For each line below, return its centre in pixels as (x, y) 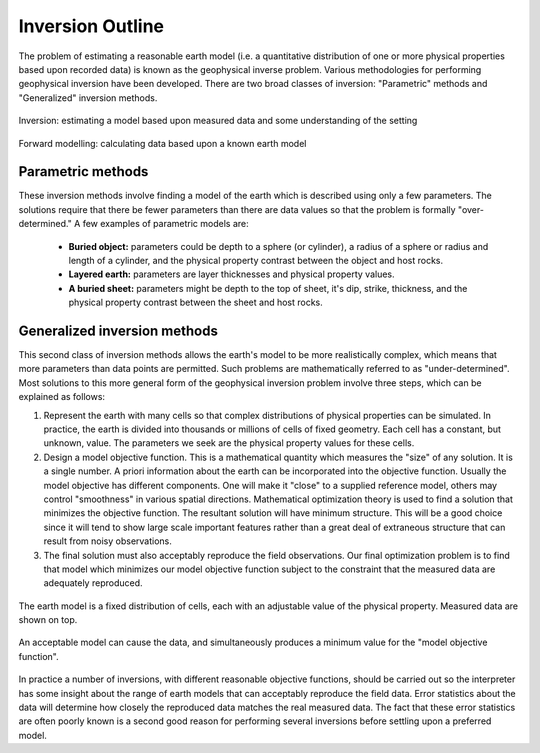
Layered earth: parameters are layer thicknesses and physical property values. (231, 274)
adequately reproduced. (93, 583)
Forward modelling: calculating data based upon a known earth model (162, 143)
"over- (471, 209)
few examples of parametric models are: (165, 224)
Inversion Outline (91, 26)
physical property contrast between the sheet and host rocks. (196, 302)
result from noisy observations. (107, 541)
